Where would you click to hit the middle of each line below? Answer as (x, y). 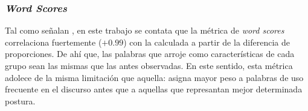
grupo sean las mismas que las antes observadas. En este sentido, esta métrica (149, 65)
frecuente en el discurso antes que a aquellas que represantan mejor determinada (154, 89)
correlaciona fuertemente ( (53, 42)
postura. (20, 100)
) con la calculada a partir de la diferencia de (207, 42)
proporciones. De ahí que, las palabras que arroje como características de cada (150, 54)
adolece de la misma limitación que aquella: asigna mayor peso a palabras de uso (154, 77)
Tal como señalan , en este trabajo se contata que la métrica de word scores (145, 30)
